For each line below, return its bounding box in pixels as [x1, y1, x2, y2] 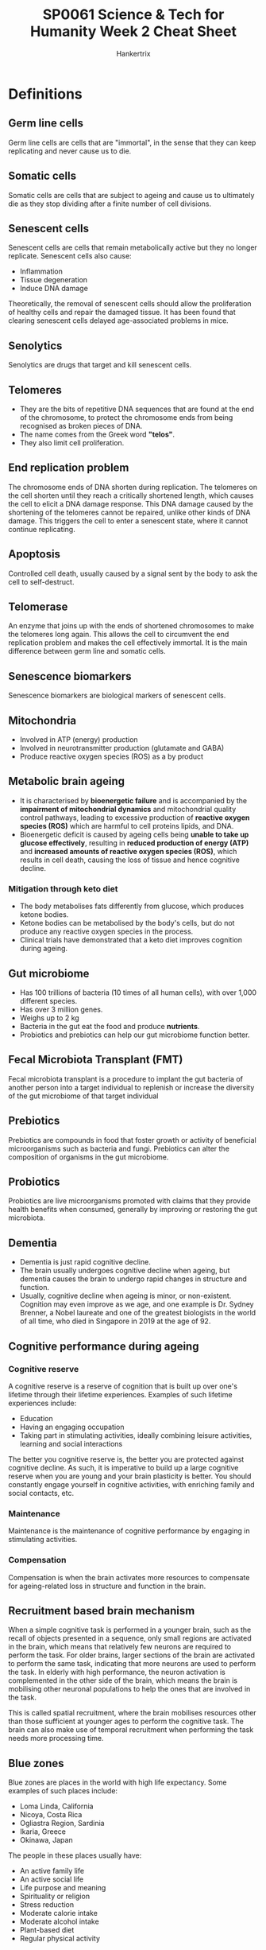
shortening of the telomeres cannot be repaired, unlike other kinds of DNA [8, 507, 251, 517]
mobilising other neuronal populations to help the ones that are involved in [8, 1684, 251, 1694]
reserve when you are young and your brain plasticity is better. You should [8, 1471, 252, 1481]
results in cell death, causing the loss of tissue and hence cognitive [19, 855, 240, 864]
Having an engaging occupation [19, 1422, 125, 1431]
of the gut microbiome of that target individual [8, 1091, 159, 1101]
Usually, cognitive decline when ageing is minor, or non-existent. [19, 1291, 232, 1301]
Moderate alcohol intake [19, 1917, 99, 1926]
